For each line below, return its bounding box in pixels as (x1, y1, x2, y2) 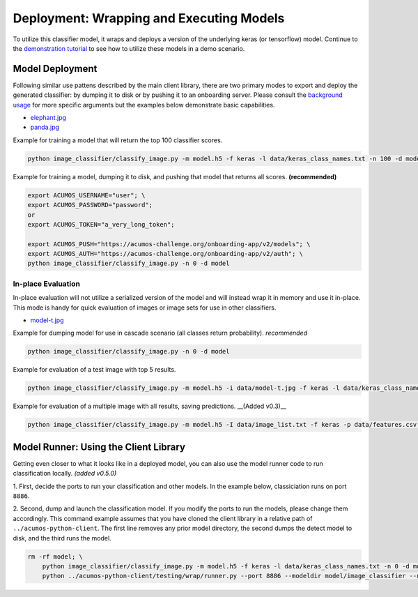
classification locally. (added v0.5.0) (13, 469, 117, 478)
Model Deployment (13, 63, 98, 75)
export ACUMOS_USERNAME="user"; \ (27, 191, 146, 199)
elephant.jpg (30, 114, 66, 122)
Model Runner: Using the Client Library (13, 441, 186, 453)
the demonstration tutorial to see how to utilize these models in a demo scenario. (13, 44, 245, 52)
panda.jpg (30, 123, 59, 132)
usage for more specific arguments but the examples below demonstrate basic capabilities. (13, 100, 275, 109)
